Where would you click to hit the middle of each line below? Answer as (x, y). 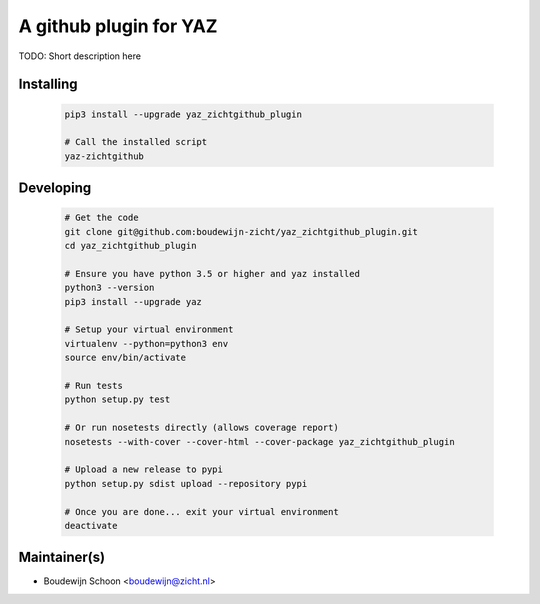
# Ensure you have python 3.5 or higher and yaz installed (212, 273)
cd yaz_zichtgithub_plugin (130, 246)
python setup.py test (117, 399)
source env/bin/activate (125, 358)
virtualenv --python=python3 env (146, 343)
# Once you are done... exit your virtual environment (201, 511)
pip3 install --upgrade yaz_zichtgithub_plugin (183, 114)
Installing (48, 84)
